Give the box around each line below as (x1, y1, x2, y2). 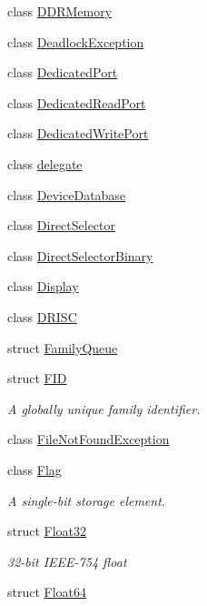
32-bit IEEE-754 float (7, 551, 127, 571)
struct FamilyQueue (7, 338, 118, 357)
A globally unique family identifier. (7, 399, 201, 418)
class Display (7, 277, 79, 296)
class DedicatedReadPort (7, 93, 146, 112)
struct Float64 (7, 582, 87, 601)
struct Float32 (7, 521, 87, 540)
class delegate (7, 154, 83, 173)
